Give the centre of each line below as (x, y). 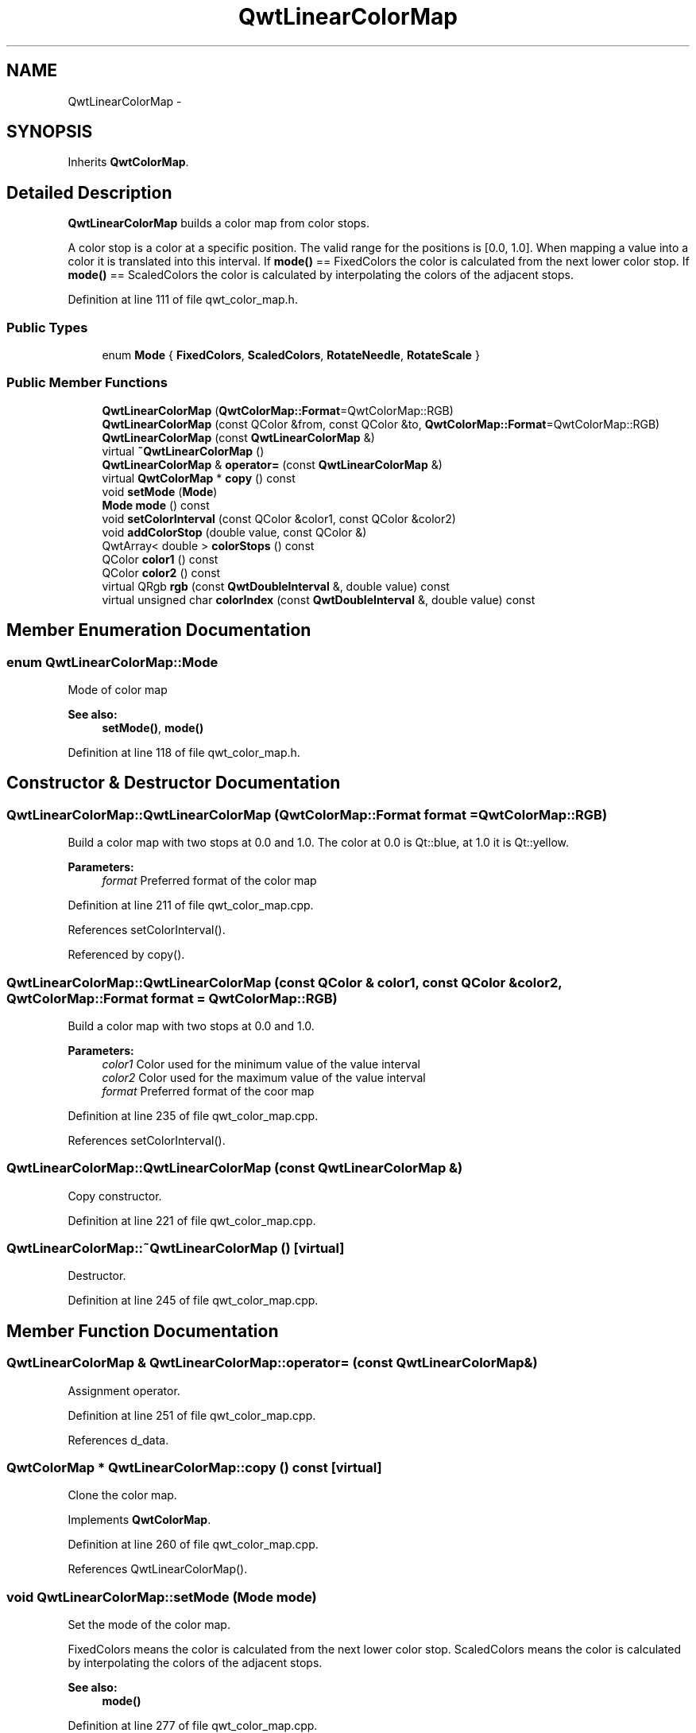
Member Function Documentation (143, 1331)
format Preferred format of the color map (209, 881)
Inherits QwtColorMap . (128, 162)
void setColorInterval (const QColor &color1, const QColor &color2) (279, 518)
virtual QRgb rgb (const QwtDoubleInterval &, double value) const (276, 586)
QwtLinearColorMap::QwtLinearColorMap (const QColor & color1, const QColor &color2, (284, 982)
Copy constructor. (115, 1196)
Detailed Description (89, 192)
